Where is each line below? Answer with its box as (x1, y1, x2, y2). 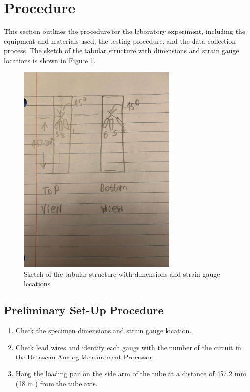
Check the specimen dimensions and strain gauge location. (15, 326, 192, 336)
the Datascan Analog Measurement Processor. (15, 352, 154, 362)
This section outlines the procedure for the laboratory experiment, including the (4, 26, 245, 36)
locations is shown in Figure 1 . (4, 55, 96, 65)
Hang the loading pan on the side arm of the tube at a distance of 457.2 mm (15, 368, 246, 378)
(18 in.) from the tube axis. (15, 378, 98, 388)
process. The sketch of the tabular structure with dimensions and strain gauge (4, 45, 239, 56)
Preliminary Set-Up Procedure (4, 302, 164, 318)
